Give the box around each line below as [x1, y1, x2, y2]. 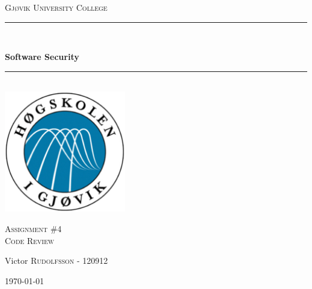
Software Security [5, 50, 79, 63]
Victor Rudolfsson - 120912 [5, 254, 108, 267]
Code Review [5, 234, 55, 246]
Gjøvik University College [5, 1, 107, 13]
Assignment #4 [5, 222, 62, 234]
